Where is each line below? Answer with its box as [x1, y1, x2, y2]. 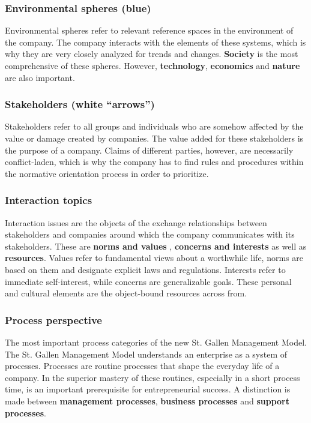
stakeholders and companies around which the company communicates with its [5, 228, 295, 241]
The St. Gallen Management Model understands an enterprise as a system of [5, 347, 288, 360]
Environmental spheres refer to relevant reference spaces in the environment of [5, 24, 294, 37]
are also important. [5, 71, 75, 83]
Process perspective [5, 312, 102, 327]
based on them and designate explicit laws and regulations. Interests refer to [5, 263, 286, 275]
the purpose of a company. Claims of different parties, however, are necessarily [5, 143, 294, 156]
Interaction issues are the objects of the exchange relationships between [5, 216, 267, 229]
